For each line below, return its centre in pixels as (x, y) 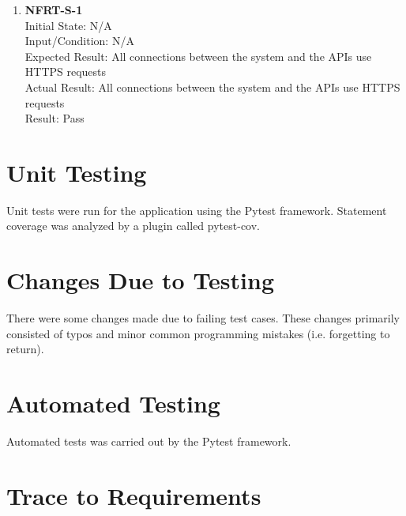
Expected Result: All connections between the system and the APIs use (198, 56)
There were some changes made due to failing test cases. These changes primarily (203, 318)
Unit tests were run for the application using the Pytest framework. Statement (197, 210)
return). (25, 349)
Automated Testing (113, 403)
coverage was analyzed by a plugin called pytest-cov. (133, 226)
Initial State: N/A (68, 25)
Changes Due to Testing (141, 280)
